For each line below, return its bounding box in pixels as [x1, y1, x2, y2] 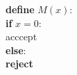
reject [6, 56, 33, 71]
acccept [6, 29, 37, 44]
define [6, 2, 35, 16]
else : [6, 42, 26, 57]
